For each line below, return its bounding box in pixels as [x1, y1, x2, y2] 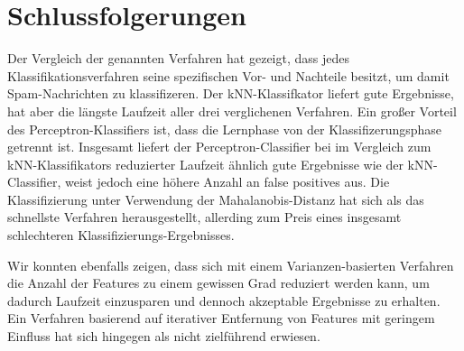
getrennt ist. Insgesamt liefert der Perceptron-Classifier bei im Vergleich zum [7, 137, 432, 156]
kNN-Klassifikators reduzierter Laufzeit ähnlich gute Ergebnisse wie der [7, 154, 404, 173]
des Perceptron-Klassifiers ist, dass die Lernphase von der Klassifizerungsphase [7, 119, 442, 138]
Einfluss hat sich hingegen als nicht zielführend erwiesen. [7, 327, 320, 346]
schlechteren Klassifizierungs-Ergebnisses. [7, 226, 235, 245]
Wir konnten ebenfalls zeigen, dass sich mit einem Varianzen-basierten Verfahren [7, 255, 454, 274]
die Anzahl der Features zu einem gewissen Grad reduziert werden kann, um [7, 273, 430, 292]
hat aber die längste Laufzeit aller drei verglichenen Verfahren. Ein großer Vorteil [7, 101, 457, 120]
